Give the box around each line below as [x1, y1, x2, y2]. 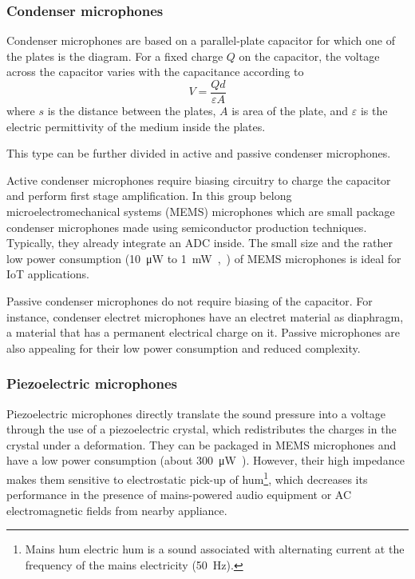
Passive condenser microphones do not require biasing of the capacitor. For [6, 293, 373, 309]
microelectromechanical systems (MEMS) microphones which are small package [6, 203, 395, 220]
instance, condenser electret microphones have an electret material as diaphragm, [6, 308, 404, 325]
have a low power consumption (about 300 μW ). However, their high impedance [6, 452, 405, 469]
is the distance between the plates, [47, 102, 216, 119]
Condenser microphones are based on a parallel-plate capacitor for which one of [6, 32, 395, 49]
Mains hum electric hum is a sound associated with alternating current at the [25, 541, 405, 557]
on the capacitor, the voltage [239, 47, 380, 64]
